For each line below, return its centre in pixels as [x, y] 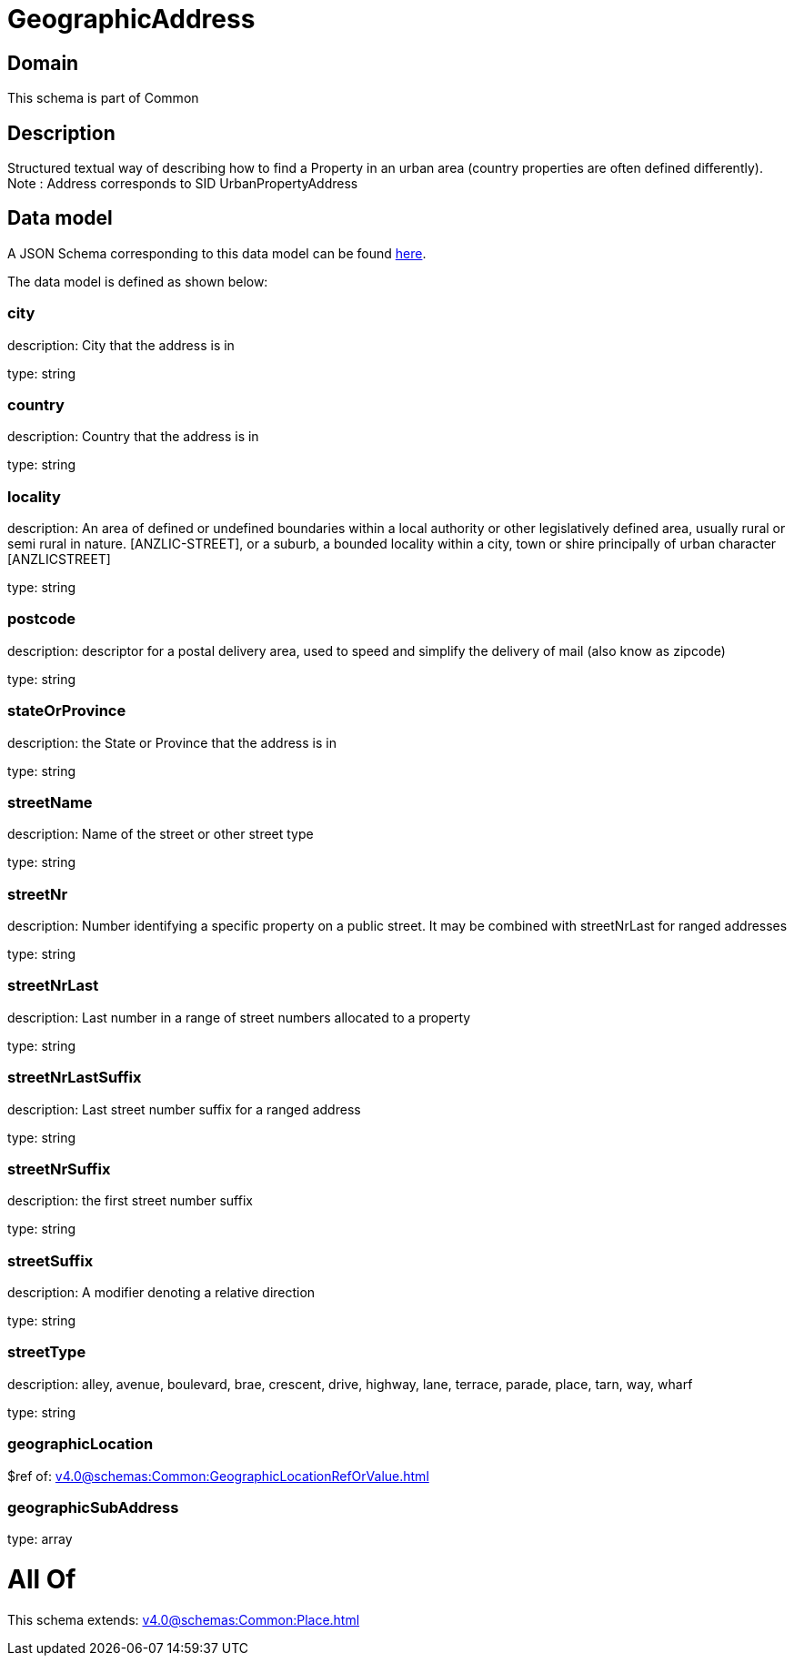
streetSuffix [50, 1260]
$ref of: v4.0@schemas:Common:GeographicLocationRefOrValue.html [218, 1476]
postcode [42, 619]
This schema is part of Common [103, 98]
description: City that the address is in [121, 345]
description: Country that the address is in [133, 437]
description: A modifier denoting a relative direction [161, 1293]
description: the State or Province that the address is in [172, 742]
